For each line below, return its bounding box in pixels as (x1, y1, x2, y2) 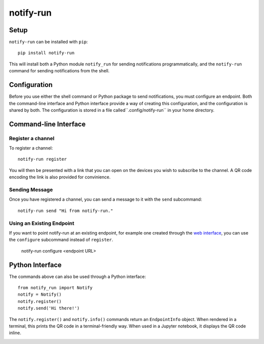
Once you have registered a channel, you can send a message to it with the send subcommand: (9, 196, 202, 202)
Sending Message (9, 186, 53, 193)
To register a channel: (9, 145, 53, 151)
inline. (9, 330, 22, 336)
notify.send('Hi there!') (18, 305, 80, 311)
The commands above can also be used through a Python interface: (9, 274, 146, 279)
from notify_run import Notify (18, 285, 93, 290)
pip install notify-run (18, 50, 75, 56)
